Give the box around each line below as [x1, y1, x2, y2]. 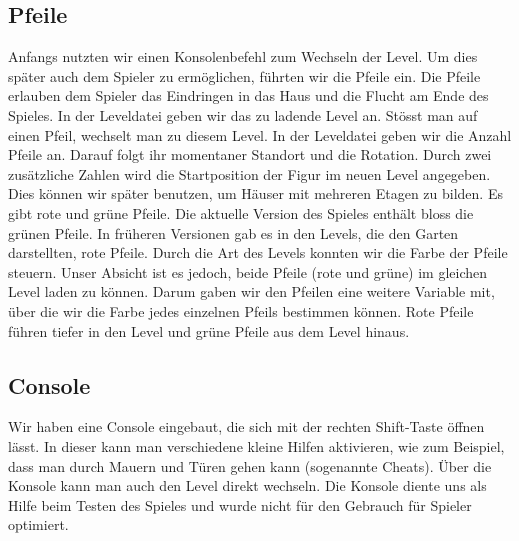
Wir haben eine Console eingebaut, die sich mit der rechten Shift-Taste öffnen [8, 416, 485, 437]
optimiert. [8, 514, 69, 535]
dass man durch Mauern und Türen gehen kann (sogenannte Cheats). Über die [8, 455, 492, 476]
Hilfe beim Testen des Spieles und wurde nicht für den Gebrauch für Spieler [8, 494, 472, 515]
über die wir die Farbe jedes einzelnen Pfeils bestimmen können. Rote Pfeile [8, 300, 474, 321]
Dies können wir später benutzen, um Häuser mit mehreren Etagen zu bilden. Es [8, 183, 503, 204]
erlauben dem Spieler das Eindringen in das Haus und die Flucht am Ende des [8, 85, 489, 106]
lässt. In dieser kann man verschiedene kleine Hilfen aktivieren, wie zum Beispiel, [8, 435, 505, 456]
